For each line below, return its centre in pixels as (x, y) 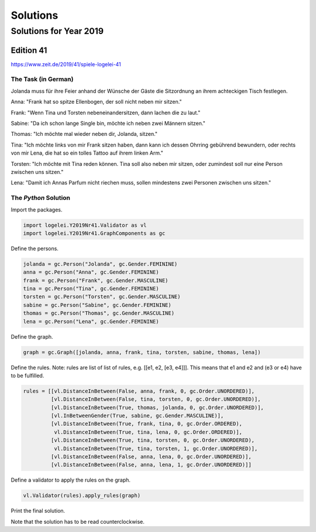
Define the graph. (32, 336)
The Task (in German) (42, 79)
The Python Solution (40, 198)
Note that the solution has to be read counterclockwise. (78, 521)
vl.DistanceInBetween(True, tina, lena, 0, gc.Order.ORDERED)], (148, 432)
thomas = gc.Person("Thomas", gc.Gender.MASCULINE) (99, 313)
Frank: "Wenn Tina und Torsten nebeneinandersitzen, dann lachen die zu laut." (106, 112)
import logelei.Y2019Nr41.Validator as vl (85, 225)
